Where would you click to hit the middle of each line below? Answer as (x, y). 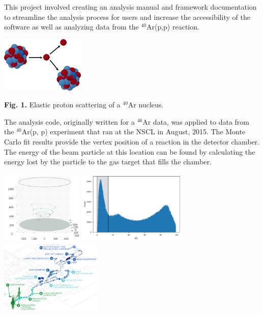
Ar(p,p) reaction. (173, 27)
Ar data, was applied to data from (196, 121)
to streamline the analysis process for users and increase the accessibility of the (127, 17)
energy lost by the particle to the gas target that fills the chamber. (108, 162)
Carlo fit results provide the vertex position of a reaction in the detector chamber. (132, 142)
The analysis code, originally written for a (69, 121)
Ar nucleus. (146, 105)
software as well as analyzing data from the (71, 27)
